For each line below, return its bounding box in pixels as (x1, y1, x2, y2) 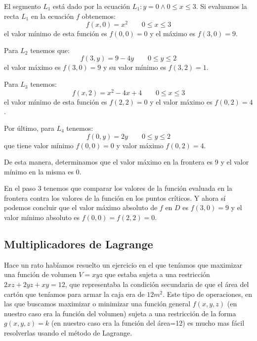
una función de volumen (4, 269, 77, 280)
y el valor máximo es (150, 96, 213, 107)
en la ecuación (31, 10, 74, 21)
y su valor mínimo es (103, 62, 166, 72)
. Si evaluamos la (196, 1, 247, 11)
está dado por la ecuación (53, 1, 130, 11)
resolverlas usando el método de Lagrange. (4, 328, 132, 338)
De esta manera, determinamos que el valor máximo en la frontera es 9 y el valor (4, 157, 249, 167)
